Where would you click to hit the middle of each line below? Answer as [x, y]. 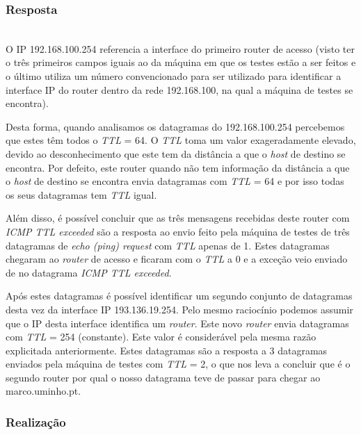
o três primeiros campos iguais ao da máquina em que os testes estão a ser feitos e [181, 62]
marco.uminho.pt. [43, 391]
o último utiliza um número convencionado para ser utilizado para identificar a [174, 76]
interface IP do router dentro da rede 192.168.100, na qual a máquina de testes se [179, 89]
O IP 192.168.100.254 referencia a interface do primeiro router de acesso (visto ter [180, 48]
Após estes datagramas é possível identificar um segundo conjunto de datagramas [179, 296]
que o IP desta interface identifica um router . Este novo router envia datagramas [177, 323]
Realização [36, 421]
